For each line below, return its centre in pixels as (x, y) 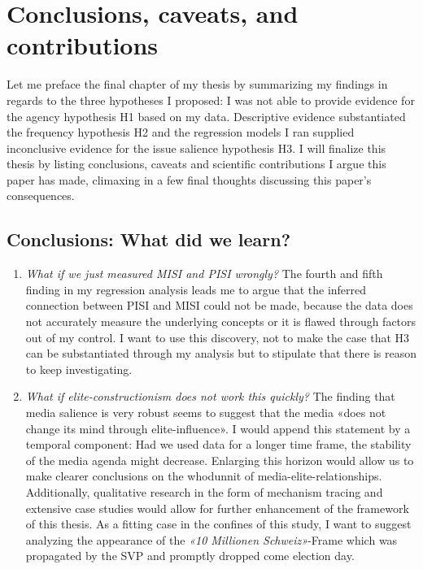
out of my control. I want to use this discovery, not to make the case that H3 (218, 337)
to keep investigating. (79, 369)
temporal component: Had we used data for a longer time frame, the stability (218, 444)
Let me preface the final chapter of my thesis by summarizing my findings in (197, 84)
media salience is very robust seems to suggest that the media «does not (206, 413)
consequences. (41, 195)
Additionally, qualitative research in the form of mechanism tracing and (204, 491)
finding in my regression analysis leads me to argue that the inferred (196, 289)
